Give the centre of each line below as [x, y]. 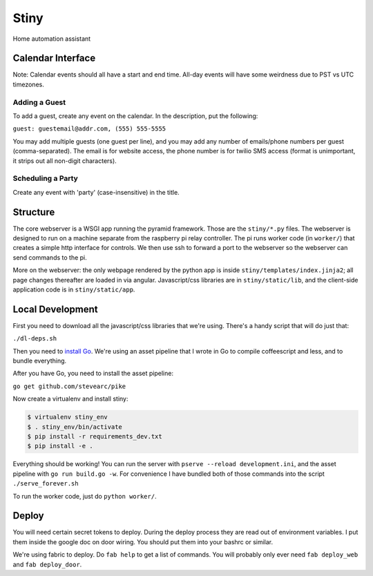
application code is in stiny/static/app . [74, 289]
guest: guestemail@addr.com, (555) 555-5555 [89, 129]
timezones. [28, 84]
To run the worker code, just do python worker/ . [85, 496]
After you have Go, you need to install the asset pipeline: [93, 374]
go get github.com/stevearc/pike [69, 386]
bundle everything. [40, 361]
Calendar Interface [54, 58]
